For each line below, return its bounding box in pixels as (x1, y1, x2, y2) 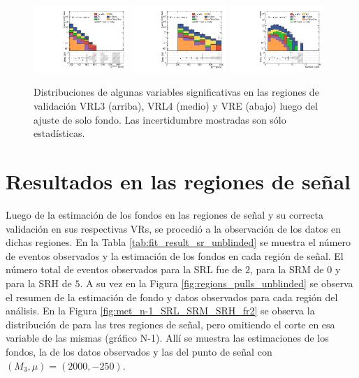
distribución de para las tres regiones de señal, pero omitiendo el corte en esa (6, 317, 335, 331)
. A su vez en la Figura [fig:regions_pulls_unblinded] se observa (80, 275, 353, 290)
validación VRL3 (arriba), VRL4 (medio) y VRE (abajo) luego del (34, 99, 318, 113)
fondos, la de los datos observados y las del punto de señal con (6, 344, 272, 358)
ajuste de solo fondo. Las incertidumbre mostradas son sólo (34, 112, 286, 126)
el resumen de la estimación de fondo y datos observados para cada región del (6, 289, 338, 304)
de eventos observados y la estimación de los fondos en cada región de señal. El (6, 248, 344, 263)
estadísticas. (34, 126, 85, 140)
